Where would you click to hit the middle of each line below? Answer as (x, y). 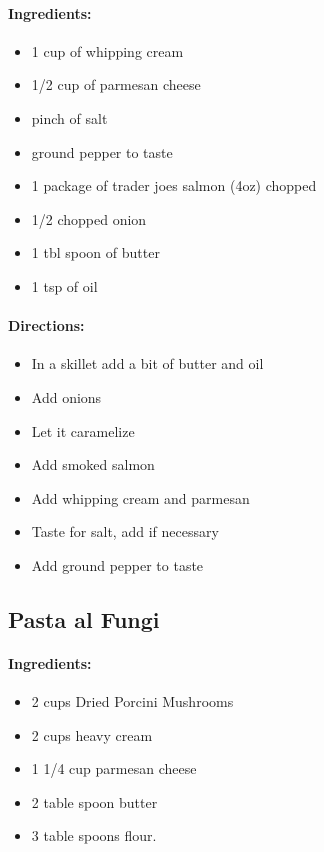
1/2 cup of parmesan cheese (116, 84)
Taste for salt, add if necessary (125, 531)
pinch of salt (69, 117)
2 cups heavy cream (92, 734)
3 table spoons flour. (94, 835)
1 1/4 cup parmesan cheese (114, 768)
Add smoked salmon (93, 464)
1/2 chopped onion (89, 218)
